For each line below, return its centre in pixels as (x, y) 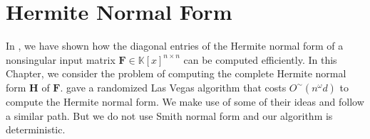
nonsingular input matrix (61, 59)
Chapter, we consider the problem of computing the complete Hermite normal (176, 73)
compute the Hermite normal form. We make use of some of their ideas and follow (185, 101)
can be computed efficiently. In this (260, 59)
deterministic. (36, 129)
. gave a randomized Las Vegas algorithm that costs (173, 87)
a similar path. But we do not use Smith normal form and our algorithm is (169, 115)
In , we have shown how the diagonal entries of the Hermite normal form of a (175, 46)
